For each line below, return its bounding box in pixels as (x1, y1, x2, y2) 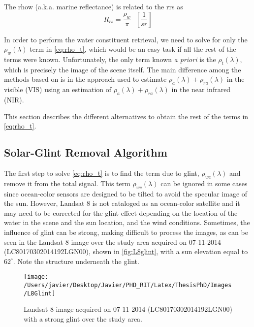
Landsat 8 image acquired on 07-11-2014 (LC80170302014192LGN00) (24, 304, 232, 314)
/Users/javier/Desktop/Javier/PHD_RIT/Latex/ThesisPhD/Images (24, 281, 232, 289)
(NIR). (4, 94, 24, 104)
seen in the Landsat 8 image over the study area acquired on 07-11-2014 (4, 236, 222, 247)
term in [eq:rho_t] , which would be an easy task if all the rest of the (30, 44, 236, 54)
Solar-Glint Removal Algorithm (4, 145, 167, 160)
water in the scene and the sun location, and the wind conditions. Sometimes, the (4, 217, 250, 228)
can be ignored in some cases (160, 178, 248, 188)
